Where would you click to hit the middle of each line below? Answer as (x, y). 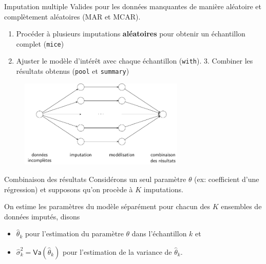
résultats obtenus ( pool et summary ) (73, 71)
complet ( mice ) (40, 43)
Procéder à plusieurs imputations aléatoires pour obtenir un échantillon (131, 34)
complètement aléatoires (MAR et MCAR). (72, 16)
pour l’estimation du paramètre (74, 233)
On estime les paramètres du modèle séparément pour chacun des (107, 206)
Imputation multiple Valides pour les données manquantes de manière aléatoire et (133, 6)
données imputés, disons (42, 216)
